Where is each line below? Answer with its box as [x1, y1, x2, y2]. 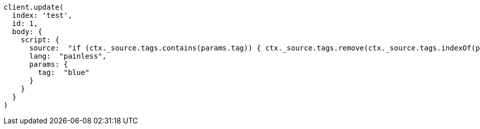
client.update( [4, 3, 64, 11]
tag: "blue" [38, 68, 90, 76]
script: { [20, 36, 60, 44]
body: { [12, 28, 42, 36]
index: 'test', [12, 11, 72, 19]
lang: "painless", [29, 52, 107, 60]
